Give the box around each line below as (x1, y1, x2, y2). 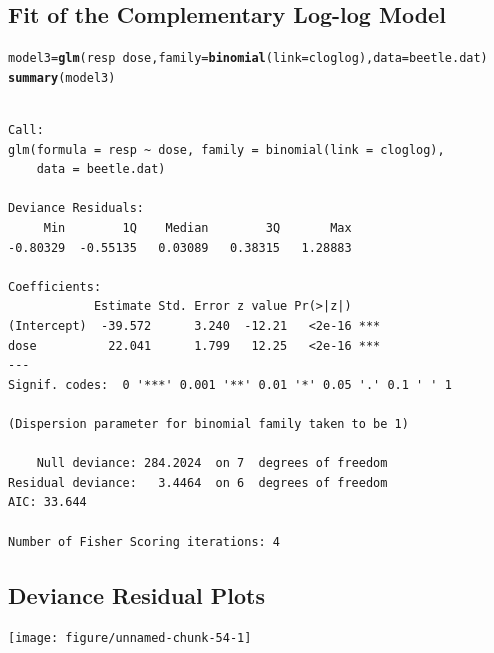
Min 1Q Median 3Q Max (43, 221, 352, 236)
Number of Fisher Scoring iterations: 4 (8, 534, 281, 549)
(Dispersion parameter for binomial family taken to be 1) (8, 417, 409, 432)
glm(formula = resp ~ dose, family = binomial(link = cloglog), (8, 142, 445, 157)
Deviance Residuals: (8, 201, 145, 216)
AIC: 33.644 (8, 495, 87, 510)
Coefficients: (8, 279, 102, 294)
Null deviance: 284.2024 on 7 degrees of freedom (36, 456, 388, 471)
